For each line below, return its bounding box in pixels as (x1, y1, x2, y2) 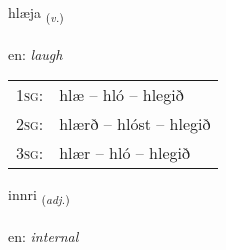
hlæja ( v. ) (8, 2, 64, 25)
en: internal (8, 226, 79, 247)
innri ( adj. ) (8, 184, 70, 208)
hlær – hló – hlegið (59, 141, 190, 165)
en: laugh (8, 43, 63, 64)
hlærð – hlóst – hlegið (59, 112, 211, 136)
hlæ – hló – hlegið (59, 83, 184, 107)
